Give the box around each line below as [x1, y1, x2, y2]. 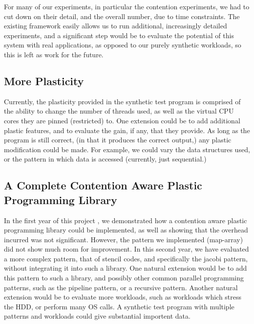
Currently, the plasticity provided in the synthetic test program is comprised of [4, 96, 241, 106]
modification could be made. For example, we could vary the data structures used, [4, 144, 250, 154]
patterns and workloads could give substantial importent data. [4, 311, 190, 321]
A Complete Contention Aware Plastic [4, 178, 202, 193]
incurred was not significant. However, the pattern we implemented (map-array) [4, 234, 243, 244]
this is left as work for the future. [4, 49, 104, 59]
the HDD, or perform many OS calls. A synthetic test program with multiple [4, 301, 234, 311]
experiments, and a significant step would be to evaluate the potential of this [4, 30, 234, 40]
